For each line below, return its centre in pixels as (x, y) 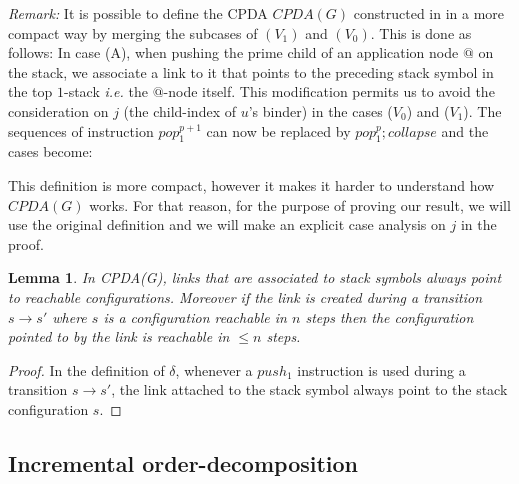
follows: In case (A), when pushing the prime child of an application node (233, 52)
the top (30, 91)
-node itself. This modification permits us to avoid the (329, 91)
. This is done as (421, 32)
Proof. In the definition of (86, 369)
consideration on (58, 110)
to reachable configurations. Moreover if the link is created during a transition (245, 296)
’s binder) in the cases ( (320, 110)
